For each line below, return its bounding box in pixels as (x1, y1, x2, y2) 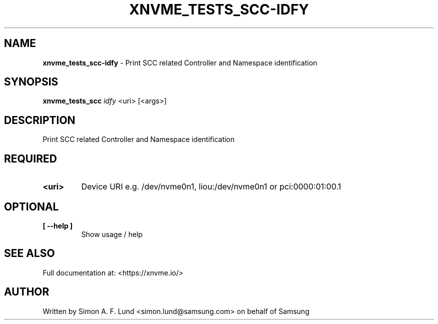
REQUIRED (4, 152, 57, 165)
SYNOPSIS (4, 75, 58, 88)
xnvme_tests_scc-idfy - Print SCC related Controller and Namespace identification (42, 58, 317, 67)
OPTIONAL (4, 200, 59, 213)
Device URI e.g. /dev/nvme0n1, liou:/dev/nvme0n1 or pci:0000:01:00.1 (81, 181, 341, 192)
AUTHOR (4, 285, 49, 298)
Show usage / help (81, 229, 143, 238)
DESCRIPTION (4, 113, 75, 126)
